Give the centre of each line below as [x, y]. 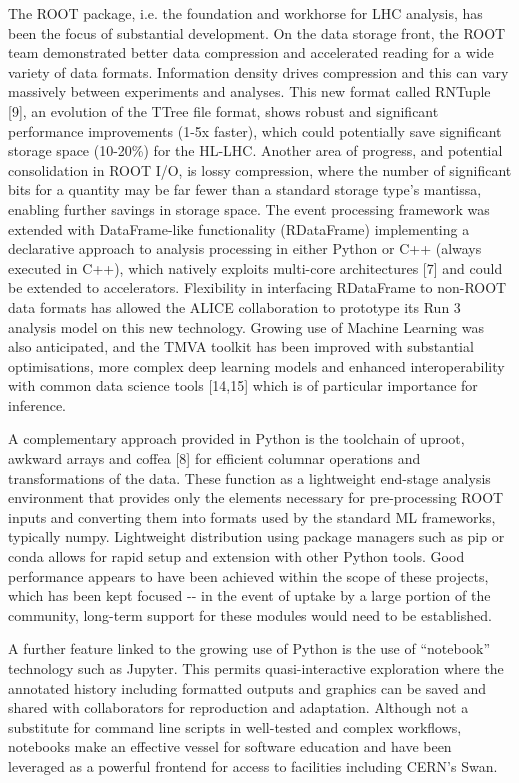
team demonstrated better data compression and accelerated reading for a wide [251, 52]
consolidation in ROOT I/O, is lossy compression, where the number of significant [260, 169]
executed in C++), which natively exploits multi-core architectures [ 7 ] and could [255, 267]
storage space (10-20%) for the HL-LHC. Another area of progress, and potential [255, 150]
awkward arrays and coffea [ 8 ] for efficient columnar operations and [214, 458]
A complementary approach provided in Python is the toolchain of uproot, [236, 438]
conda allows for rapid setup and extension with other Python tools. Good [236, 556]
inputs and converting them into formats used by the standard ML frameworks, [252, 516]
